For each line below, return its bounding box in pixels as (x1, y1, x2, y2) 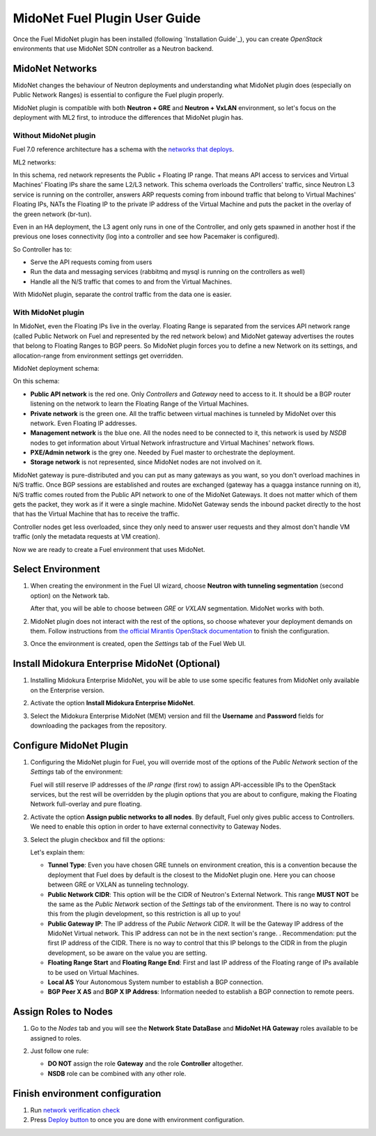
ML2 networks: (13, 158, 56, 167)
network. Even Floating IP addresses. (30, 419, 137, 427)
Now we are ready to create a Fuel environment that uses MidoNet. (13, 545, 205, 553)
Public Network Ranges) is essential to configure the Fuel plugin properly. (13, 91, 224, 99)
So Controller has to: (13, 245, 72, 254)
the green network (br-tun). (13, 210, 92, 218)
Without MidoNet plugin (13, 130, 96, 140)
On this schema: (13, 377, 60, 385)
